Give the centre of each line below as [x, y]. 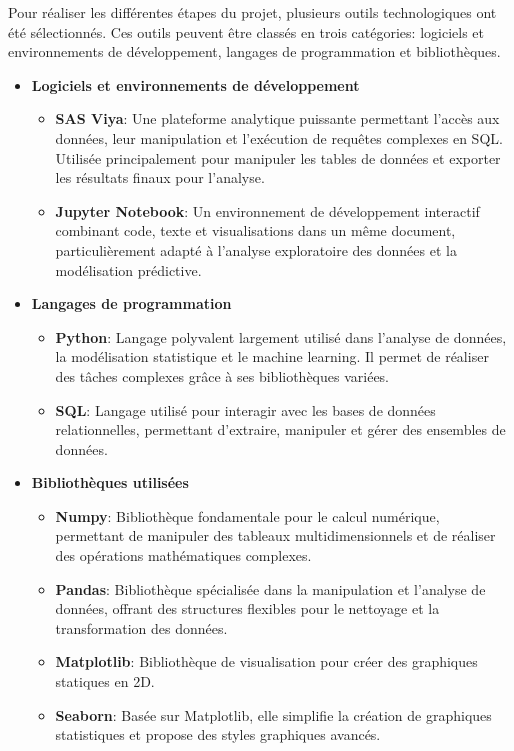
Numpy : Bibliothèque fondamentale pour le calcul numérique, [247, 515]
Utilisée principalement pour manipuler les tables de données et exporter [278, 157]
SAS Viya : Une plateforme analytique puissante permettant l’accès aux [277, 118]
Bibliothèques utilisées [110, 482]
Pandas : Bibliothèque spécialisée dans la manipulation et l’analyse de [270, 588]
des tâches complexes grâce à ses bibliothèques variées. [222, 375]
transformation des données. [141, 627]
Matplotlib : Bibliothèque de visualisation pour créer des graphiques [266, 661]
